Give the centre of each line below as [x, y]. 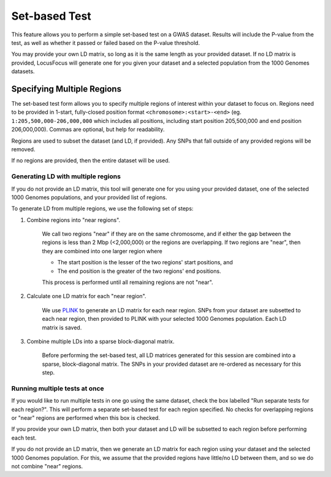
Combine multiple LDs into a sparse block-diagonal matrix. [101, 341]
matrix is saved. [62, 327]
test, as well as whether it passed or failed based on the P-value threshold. [106, 42]
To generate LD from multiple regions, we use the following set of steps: [102, 208]
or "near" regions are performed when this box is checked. [86, 418]
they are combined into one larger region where [102, 251]
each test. [24, 438]
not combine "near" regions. [47, 467]
